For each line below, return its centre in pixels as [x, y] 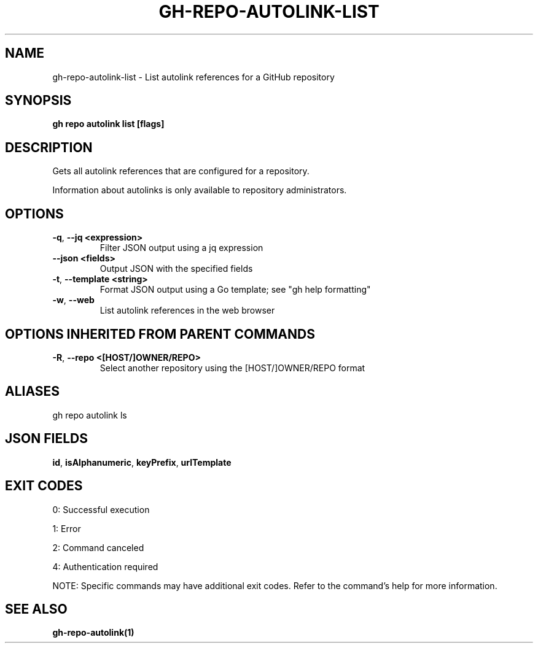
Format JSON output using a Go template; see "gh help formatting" [235, 290]
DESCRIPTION [49, 147]
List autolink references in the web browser [187, 310]
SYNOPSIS [38, 101]
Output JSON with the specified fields [176, 269]
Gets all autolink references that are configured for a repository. [181, 171]
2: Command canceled [98, 547]
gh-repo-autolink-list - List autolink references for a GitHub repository [193, 77]
